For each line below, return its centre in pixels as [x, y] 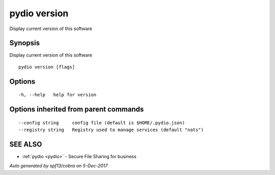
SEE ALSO [26, 144]
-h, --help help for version [58, 95]
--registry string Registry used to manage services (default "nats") [111, 130]
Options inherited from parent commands [77, 109]
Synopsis [25, 43]
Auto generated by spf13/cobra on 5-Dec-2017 [59, 166]
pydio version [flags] [47, 67]
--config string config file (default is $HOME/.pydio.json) [102, 123]
